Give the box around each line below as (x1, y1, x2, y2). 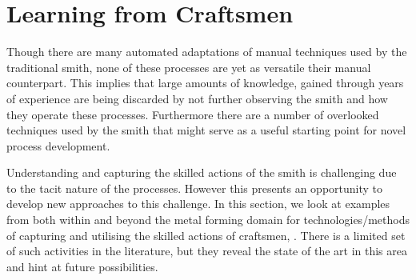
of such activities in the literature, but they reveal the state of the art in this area (6, 242, 407, 259)
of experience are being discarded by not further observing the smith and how (6, 90, 388, 106)
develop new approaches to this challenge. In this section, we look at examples (6, 195, 390, 212)
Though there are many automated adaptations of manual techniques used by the (6, 43, 407, 60)
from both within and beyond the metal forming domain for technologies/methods (6, 211, 410, 228)
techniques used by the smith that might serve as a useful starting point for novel (6, 122, 406, 138)
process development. (6, 137, 110, 154)
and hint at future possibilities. (6, 258, 158, 274)
